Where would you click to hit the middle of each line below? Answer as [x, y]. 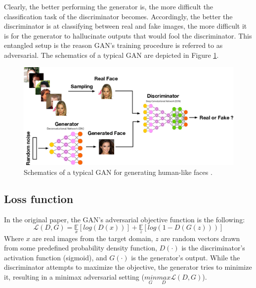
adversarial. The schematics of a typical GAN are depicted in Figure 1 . [111, 55]
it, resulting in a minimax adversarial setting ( [74, 276]
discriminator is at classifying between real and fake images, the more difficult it [126, 26]
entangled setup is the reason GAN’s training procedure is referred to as [113, 45]
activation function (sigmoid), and [56, 257]
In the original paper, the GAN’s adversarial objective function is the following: [125, 219]
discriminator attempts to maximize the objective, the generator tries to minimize [128, 267]
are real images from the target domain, [93, 238]
